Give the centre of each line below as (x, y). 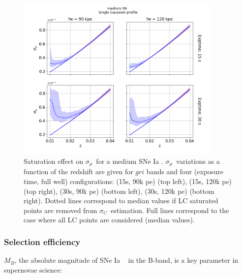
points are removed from (60, 210)
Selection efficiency (42, 241)
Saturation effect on (53, 161)
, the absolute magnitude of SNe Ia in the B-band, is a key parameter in (126, 260)
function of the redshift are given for (78, 171)
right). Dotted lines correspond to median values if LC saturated (121, 201)
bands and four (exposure (185, 171)
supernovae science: (33, 269)
